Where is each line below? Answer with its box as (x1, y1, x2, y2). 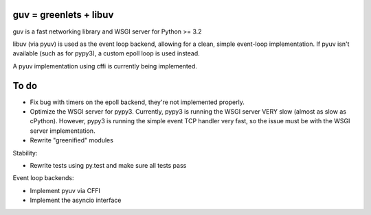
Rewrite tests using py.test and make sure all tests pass (30, 161, 187, 169)
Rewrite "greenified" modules (30, 136, 113, 144)
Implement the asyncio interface (30, 196, 122, 205)
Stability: (12, 149, 38, 157)
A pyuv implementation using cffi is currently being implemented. (12, 62, 197, 70)
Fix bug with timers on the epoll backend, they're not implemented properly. (30, 98, 245, 106)
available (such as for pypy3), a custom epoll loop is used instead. (12, 49, 200, 58)
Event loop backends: (12, 174, 75, 182)
